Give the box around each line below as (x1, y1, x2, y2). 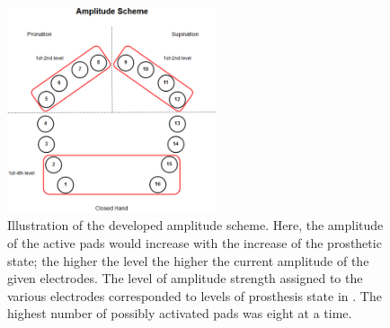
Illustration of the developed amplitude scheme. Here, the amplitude (7, 216, 384, 235)
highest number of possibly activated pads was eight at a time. (7, 304, 352, 323)
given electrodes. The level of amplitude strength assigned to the (7, 269, 363, 288)
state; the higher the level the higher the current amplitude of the (7, 251, 369, 270)
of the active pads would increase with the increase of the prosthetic (7, 233, 382, 252)
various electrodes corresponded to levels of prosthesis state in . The (7, 286, 382, 305)
